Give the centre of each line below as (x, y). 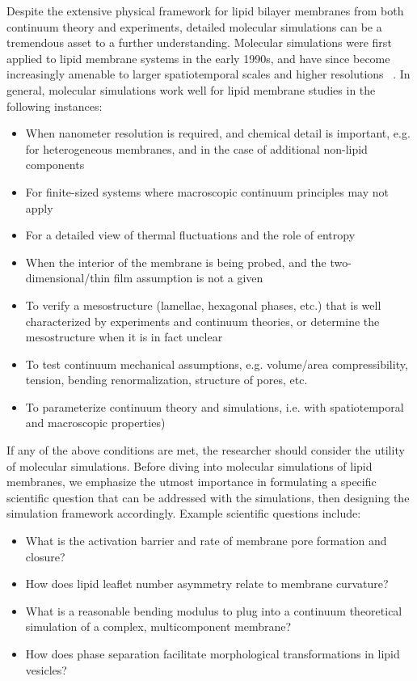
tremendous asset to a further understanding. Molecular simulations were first (199, 42)
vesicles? (46, 669)
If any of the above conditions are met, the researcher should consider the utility (206, 450)
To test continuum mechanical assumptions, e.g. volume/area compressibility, (217, 364)
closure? (45, 556)
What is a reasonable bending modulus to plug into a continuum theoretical (214, 610)
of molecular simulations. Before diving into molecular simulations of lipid (190, 465)
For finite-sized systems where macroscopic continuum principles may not (207, 191)
